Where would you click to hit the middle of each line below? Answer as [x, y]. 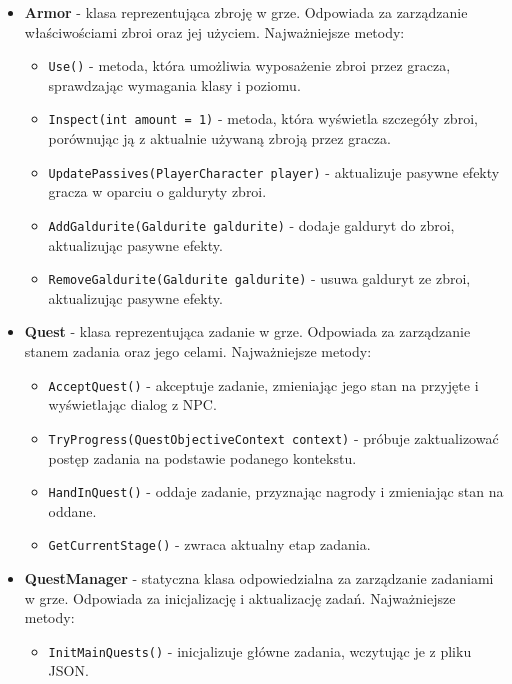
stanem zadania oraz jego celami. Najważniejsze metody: [198, 351]
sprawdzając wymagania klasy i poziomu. [174, 84]
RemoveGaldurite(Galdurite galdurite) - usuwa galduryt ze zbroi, [259, 278]
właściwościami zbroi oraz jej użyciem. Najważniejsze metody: [214, 31]
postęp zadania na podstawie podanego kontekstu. [202, 457]
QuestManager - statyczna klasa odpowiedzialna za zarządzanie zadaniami [259, 578]
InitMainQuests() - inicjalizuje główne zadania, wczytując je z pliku [260, 650]
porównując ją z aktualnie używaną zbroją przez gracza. [219, 138]
